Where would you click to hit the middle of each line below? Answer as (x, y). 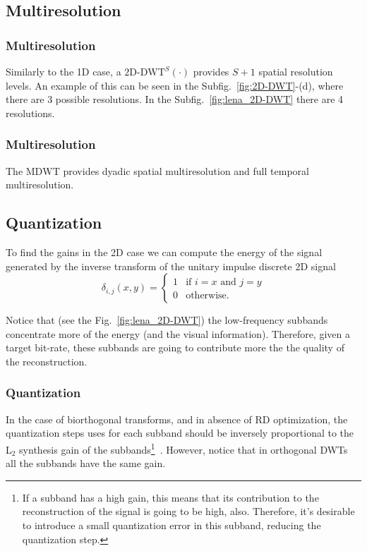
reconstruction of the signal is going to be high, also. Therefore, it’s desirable (188, 511)
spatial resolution (296, 71)
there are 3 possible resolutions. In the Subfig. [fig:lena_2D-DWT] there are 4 (175, 99)
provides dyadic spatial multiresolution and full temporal (186, 170)
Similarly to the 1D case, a (64, 71)
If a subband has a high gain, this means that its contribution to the (170, 497)
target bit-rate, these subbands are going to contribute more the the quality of (175, 347)
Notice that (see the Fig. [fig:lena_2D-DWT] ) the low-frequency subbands (167, 320)
